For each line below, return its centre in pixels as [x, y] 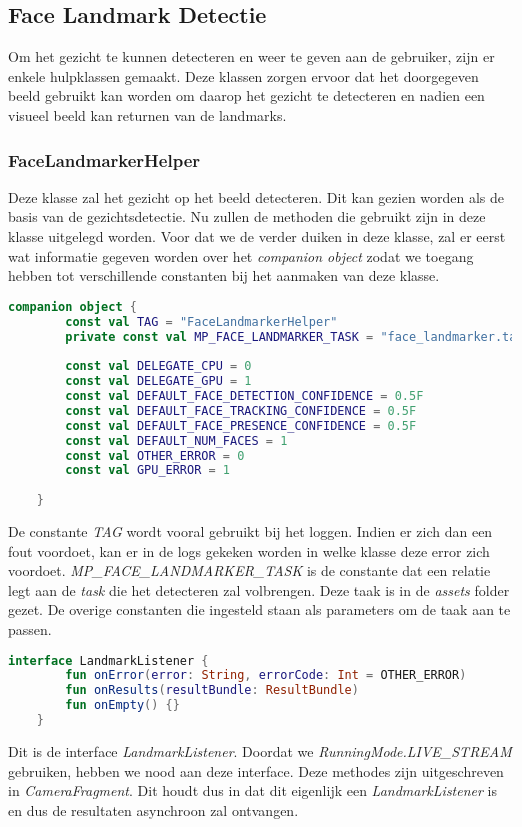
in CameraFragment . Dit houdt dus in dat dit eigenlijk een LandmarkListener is [252, 790]
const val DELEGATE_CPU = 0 [158, 366]
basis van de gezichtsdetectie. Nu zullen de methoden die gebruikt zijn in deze [247, 216]
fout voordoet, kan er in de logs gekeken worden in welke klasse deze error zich [249, 550]
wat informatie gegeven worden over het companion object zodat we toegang [241, 255]
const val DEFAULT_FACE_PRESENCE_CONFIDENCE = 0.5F [241, 425]
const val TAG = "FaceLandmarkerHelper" [201, 321]
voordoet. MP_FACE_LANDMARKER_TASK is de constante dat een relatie [249, 570]
